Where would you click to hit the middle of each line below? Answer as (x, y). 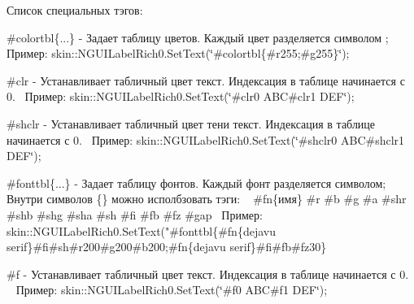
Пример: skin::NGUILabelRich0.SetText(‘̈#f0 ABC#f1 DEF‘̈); (172, 290)
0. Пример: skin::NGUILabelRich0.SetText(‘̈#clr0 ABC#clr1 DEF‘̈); (181, 96)
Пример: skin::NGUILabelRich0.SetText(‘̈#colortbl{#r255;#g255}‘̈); (178, 53)
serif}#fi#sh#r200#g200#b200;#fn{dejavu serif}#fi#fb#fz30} (167, 247)
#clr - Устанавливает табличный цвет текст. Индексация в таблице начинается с (206, 80)
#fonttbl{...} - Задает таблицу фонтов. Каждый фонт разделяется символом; (196, 182)
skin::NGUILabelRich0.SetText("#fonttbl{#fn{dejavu (141, 230)
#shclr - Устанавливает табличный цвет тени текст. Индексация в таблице (191, 123)
